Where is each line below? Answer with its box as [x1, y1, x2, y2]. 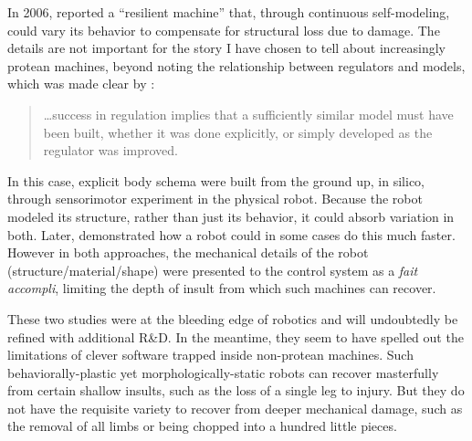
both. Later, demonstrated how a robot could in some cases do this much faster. [7, 225, 456, 244]
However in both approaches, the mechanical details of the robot [7, 243, 369, 262]
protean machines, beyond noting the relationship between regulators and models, [7, 56, 466, 75]
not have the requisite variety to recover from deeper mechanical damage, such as [7, 398, 463, 417]
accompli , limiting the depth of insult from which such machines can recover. [7, 278, 436, 298]
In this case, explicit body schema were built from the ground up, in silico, [7, 171, 425, 190]
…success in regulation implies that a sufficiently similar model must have [43, 104, 454, 123]
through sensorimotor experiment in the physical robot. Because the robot [7, 189, 423, 208]
